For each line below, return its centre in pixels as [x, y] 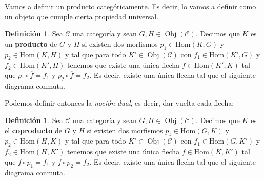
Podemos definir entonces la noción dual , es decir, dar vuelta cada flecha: [119, 103]
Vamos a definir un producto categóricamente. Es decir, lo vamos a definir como [130, 6]
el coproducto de [34, 130]
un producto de [31, 43]
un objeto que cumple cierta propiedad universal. [82, 16]
